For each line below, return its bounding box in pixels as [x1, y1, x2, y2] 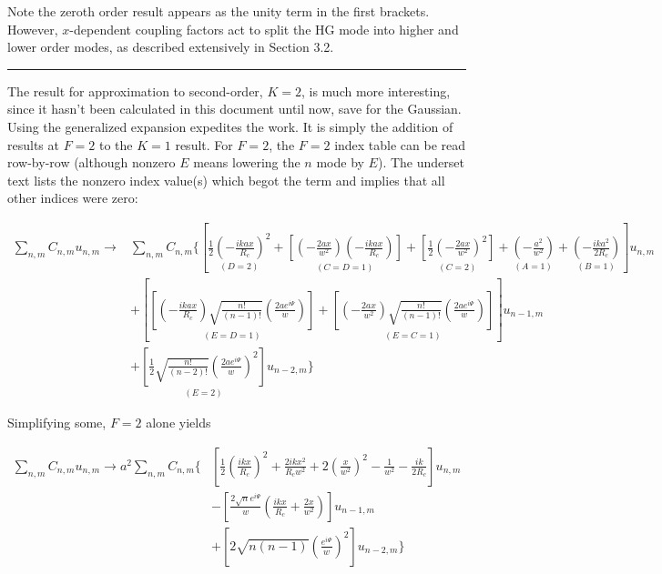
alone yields [146, 413, 211, 432]
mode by [316, 153, 364, 172]
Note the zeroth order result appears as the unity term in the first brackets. [7, 2, 430, 20]
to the [98, 135, 133, 154]
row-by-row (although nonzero [7, 153, 176, 172]
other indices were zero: [7, 188, 138, 207]
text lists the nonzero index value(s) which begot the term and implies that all [7, 170, 445, 189]
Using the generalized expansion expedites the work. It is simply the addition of [7, 116, 453, 136]
